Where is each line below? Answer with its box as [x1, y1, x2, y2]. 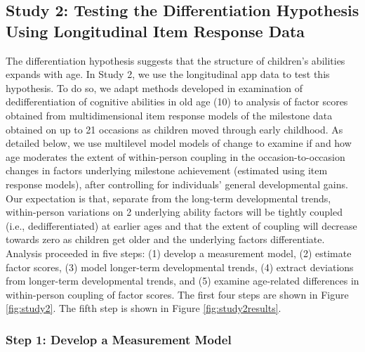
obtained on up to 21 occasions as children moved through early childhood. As [6, 122, 343, 136]
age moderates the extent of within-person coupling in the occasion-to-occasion [6, 149, 345, 164]
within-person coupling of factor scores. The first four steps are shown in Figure [6, 287, 349, 301]
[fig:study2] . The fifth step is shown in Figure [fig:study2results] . [6, 301, 281, 315]
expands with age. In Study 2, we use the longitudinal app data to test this [6, 67, 330, 82]
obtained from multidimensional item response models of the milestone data [6, 107, 333, 122]
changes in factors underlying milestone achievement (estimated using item [6, 163, 328, 178]
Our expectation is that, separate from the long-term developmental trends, [6, 190, 331, 205]
